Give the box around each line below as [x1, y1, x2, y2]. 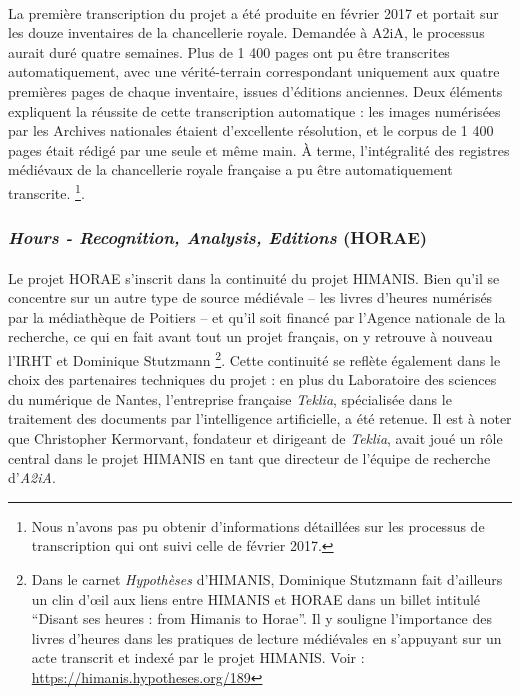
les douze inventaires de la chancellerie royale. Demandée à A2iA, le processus [8, 22, 485, 43]
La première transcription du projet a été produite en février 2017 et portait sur [8, 2, 499, 23]
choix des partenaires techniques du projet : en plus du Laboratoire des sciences [8, 369, 497, 390]
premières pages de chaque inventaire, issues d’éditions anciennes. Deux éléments [8, 80, 503, 101]
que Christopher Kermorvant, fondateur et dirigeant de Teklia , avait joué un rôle [8, 428, 503, 449]
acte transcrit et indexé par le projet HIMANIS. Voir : [31, 647, 365, 668]
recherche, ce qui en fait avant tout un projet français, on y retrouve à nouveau [8, 326, 493, 347]
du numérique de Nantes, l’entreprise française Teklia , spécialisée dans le [8, 388, 452, 409]
